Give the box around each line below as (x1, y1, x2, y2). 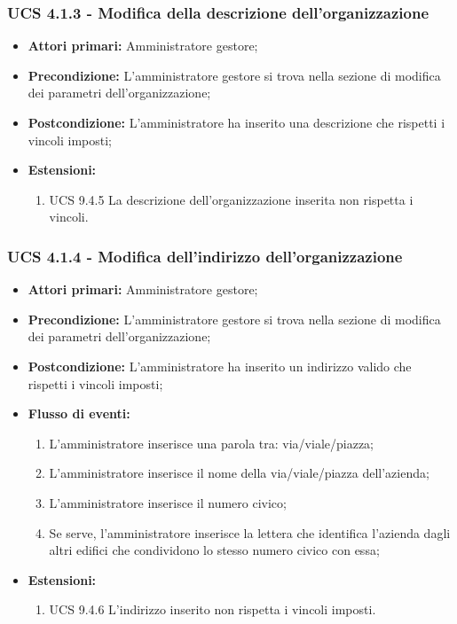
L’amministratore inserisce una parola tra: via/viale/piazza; (49, 433, 374, 452)
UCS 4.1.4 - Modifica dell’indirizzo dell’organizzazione (7, 245, 403, 267)
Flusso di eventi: (28, 404, 130, 423)
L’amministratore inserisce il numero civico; (49, 493, 287, 511)
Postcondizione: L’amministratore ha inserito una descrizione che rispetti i (28, 113, 445, 131)
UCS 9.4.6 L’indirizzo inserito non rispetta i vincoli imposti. (49, 600, 376, 619)
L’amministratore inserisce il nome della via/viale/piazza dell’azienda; (49, 464, 429, 482)
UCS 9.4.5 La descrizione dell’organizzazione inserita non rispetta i (49, 190, 414, 208)
